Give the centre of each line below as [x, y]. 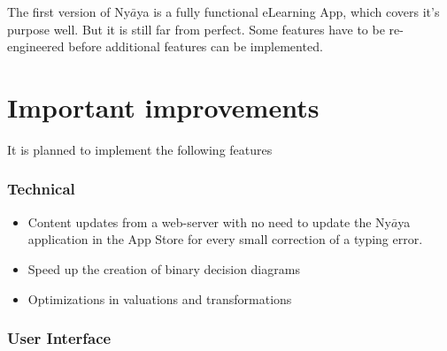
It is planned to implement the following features [140, 149]
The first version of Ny [69, 11]
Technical [41, 189]
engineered [36, 46]
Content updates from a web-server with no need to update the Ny [209, 221]
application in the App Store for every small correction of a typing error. [225, 239]
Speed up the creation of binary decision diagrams [164, 268]
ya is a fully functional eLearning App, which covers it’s [288, 11]
